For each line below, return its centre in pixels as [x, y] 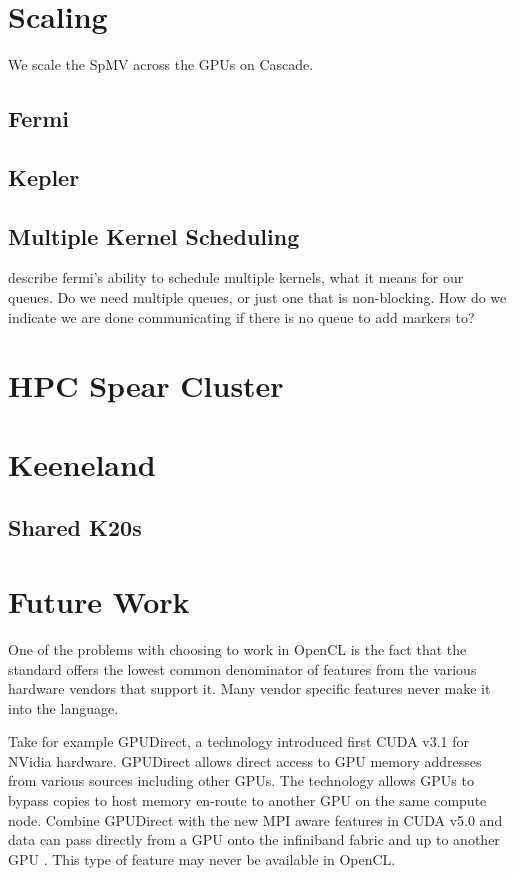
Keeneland [82, 463]
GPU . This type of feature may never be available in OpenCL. [202, 858]
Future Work [99, 600]
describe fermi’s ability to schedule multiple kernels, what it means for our [236, 277]
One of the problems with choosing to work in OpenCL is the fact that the [237, 648]
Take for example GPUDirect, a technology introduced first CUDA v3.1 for [239, 741]
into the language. [63, 707]
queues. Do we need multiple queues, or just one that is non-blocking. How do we [257, 297]
